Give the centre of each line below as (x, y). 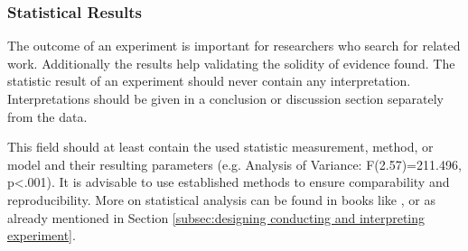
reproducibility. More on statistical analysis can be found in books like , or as (221, 199)
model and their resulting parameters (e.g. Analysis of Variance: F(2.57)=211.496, (234, 164)
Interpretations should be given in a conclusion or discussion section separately (225, 98)
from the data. (47, 116)
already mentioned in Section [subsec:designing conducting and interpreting (216, 217)
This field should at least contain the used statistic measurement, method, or (220, 147)
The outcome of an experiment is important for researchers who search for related (234, 46)
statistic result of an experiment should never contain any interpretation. (209, 81)
